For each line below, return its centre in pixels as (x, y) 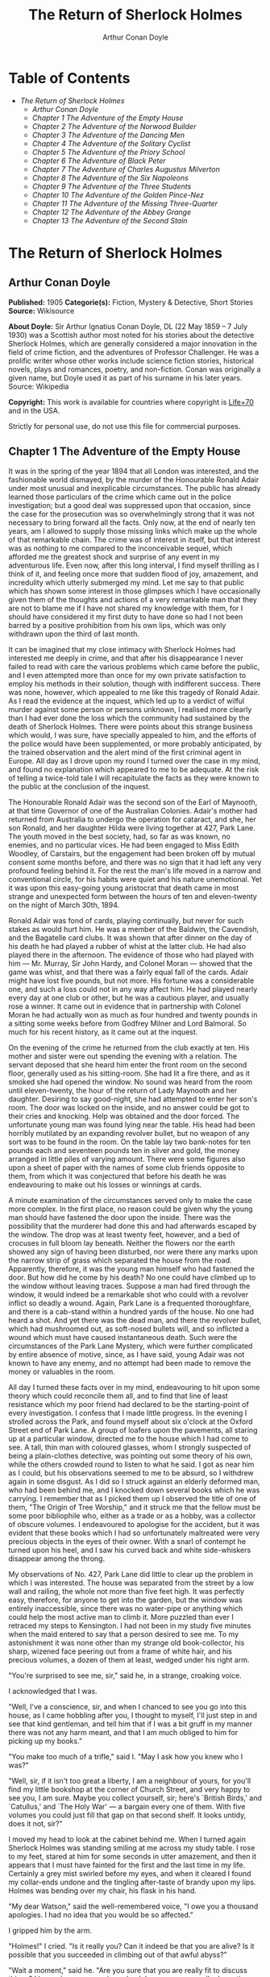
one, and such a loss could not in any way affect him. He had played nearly (133, 988)
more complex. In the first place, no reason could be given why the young (131, 1209)
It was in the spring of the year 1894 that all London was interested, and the (134, 471)
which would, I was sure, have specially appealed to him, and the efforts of (133, 735)
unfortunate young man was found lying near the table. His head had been (132, 1124)
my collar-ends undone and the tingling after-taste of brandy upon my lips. (132, 1882)
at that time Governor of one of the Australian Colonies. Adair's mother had (133, 810)
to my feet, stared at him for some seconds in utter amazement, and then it (132, 1856)
